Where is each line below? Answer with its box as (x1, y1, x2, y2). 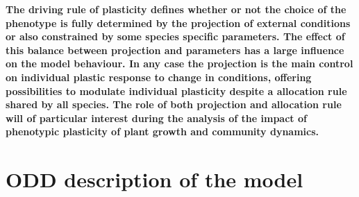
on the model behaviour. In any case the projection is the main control (6, 56, 353, 71)
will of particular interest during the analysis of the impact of (6, 110, 307, 125)
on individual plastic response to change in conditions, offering (6, 69, 312, 84)
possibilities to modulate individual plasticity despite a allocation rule (6, 83, 347, 98)
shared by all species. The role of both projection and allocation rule (6, 97, 342, 112)
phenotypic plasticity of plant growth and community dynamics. (6, 124, 319, 139)
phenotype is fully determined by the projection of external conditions (6, 15, 351, 30)
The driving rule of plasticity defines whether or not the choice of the (6, 2, 347, 16)
